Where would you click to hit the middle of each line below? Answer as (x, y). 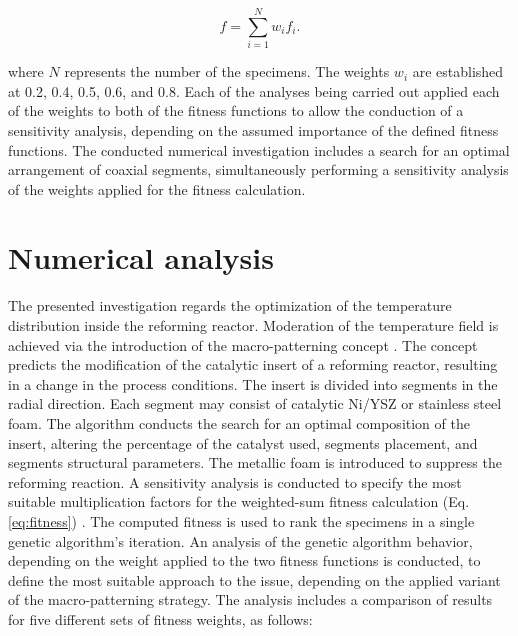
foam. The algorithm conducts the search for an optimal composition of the (239, 422)
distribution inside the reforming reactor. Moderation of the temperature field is (253, 325)
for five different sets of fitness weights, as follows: (160, 618)
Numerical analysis (141, 257)
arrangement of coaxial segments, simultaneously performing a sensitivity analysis (258, 169)
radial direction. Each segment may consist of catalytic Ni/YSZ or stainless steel (255, 403)
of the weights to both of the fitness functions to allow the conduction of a (236, 110)
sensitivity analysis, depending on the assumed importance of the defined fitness (253, 129)
